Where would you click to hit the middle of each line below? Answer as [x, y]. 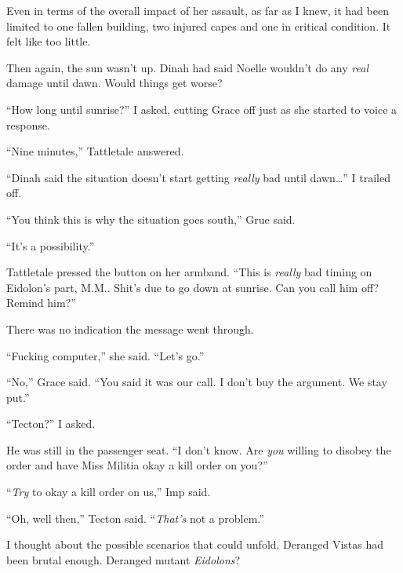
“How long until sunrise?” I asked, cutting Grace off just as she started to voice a [202, 109]
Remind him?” [41, 303]
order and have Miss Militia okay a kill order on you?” [137, 465]
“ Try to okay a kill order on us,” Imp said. [109, 492]
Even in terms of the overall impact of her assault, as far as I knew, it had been [198, 10]
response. [28, 124]
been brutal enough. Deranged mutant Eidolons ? [123, 559]
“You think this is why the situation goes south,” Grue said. [151, 219]
